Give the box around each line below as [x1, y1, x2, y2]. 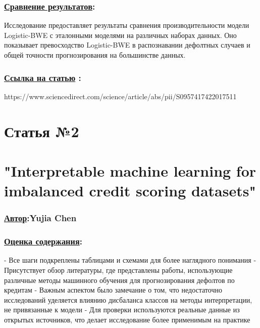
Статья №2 [4, 120, 79, 141]
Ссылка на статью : [4, 71, 81, 84]
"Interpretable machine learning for [4, 160, 256, 181]
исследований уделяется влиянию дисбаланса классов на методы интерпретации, [4, 294, 252, 305]
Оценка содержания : [4, 235, 83, 248]
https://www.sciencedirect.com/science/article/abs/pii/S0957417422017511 [4, 91, 237, 101]
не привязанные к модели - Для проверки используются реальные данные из [4, 304, 240, 315]
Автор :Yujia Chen [4, 212, 77, 224]
